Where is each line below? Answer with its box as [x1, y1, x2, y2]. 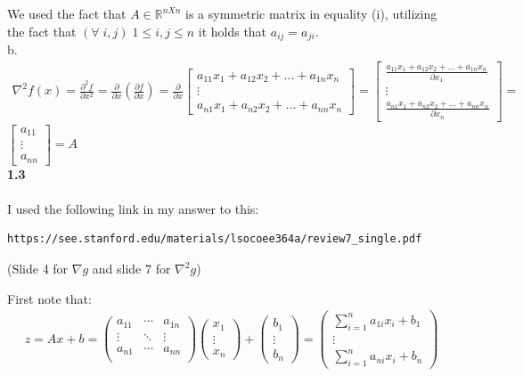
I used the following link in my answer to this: [7, 199, 259, 217]
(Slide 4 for [7, 259, 69, 278]
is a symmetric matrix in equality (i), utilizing [185, 4, 437, 22]
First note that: [7, 289, 92, 307]
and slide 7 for [92, 259, 171, 278]
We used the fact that [7, 4, 127, 22]
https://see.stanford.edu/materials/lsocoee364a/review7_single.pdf [7, 233, 422, 246]
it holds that [198, 21, 267, 40]
